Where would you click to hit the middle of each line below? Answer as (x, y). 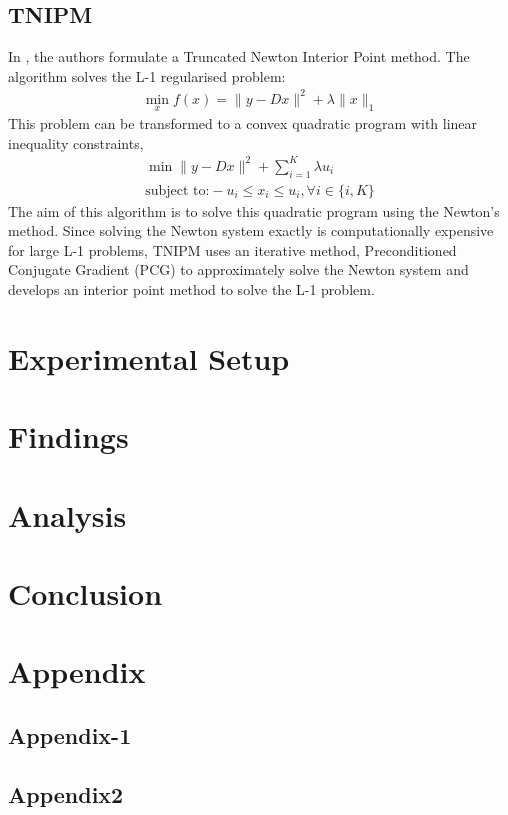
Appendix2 (66, 793)
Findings (68, 436)
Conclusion (85, 592)
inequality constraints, (76, 142)
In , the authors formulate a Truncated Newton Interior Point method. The (239, 56)
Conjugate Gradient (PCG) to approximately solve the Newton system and (238, 269)
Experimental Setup (149, 357)
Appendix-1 (70, 734)
